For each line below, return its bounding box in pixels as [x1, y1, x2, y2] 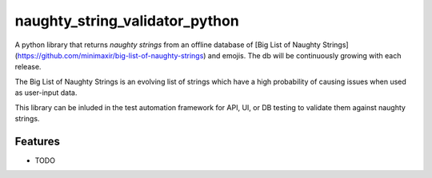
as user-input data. [14, 88, 78, 97]
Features [14, 134, 60, 148]
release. [14, 62, 42, 72]
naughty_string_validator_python [14, 12, 239, 30]
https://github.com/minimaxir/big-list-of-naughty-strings [17, 50, 204, 60]
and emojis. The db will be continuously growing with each [207, 50, 402, 60]
